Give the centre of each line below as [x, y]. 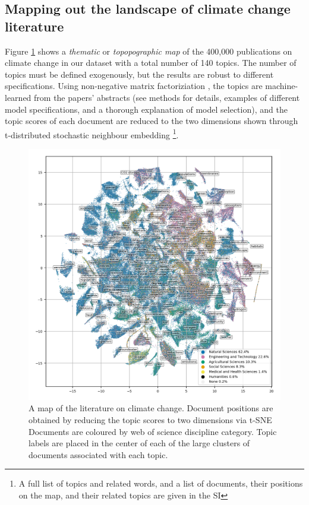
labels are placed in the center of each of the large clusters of [139, 443]
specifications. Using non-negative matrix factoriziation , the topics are [134, 86]
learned [18, 97]
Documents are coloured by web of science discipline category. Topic [153, 431]
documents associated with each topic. [98, 454]
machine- [282, 86]
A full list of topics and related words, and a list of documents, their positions [161, 483]
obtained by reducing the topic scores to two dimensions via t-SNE [150, 419]
